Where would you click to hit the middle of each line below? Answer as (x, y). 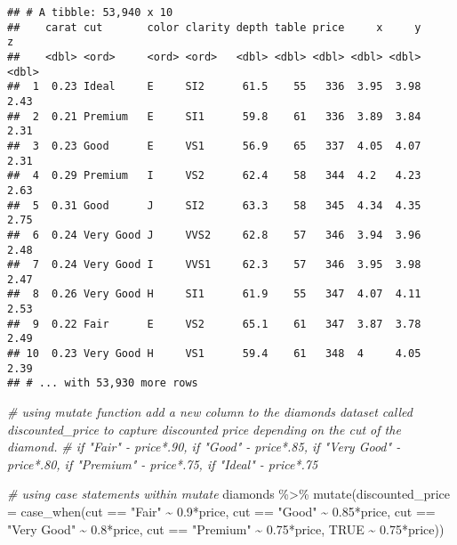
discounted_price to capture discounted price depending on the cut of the (204, 429)
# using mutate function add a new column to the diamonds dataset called (210, 412)
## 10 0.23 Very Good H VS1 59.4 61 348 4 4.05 (214, 354)
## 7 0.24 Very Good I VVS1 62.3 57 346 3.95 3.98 (214, 265)
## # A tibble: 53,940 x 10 (90, 12)
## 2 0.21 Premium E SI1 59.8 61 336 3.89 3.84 (214, 116)
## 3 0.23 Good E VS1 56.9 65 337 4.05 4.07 (214, 146)
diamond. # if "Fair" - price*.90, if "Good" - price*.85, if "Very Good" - (204, 447)
